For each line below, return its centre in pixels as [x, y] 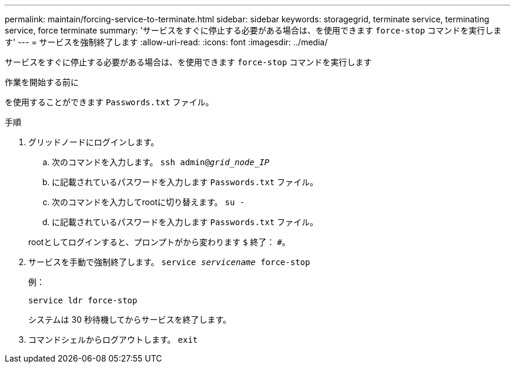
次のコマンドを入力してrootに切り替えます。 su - [148, 202]
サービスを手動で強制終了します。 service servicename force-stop [169, 262]
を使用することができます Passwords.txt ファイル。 [109, 102]
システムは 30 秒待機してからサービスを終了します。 [130, 320]
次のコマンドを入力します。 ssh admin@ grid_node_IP [160, 162]
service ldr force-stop [83, 300]
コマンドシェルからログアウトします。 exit [113, 339]
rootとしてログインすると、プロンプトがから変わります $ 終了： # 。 [159, 242]
